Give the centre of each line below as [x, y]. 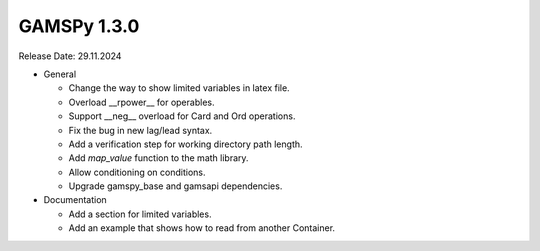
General [60, 74]
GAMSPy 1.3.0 [79, 26]
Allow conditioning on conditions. [137, 172]
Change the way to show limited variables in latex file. [179, 88]
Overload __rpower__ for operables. [141, 102]
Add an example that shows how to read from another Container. [201, 228]
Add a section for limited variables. [140, 214]
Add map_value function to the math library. [158, 158]
